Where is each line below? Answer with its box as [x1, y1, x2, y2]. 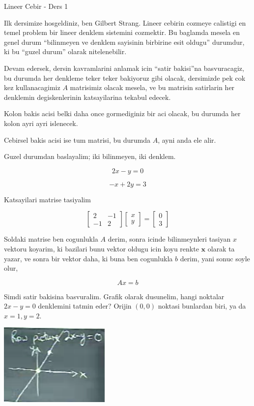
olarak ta [207, 243, 235, 253]
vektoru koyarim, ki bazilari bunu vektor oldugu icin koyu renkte [4, 243, 199, 253]
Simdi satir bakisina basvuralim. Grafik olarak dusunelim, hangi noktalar [4, 291, 225, 301]
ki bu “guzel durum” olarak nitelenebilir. [4, 46, 127, 57]
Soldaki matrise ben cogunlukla [4, 234, 98, 244]
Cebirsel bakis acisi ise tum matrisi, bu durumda [4, 134, 151, 145]
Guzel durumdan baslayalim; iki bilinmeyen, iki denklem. [4, 151, 176, 161]
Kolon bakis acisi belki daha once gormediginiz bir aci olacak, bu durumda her [4, 108, 241, 119]
